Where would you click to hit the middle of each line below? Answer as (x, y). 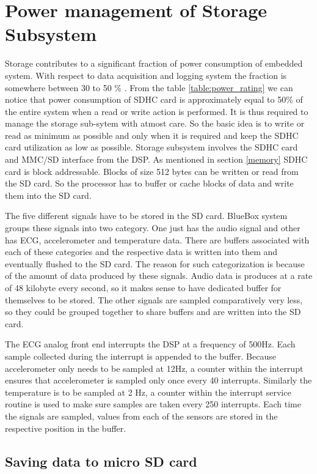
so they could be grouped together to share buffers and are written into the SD (153, 312)
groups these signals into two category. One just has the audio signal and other (153, 228)
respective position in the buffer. (66, 428)
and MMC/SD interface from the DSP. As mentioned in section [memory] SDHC (156, 159)
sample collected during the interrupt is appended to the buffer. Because (140, 356)
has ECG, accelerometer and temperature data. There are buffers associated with (157, 239)
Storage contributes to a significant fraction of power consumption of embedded (154, 63)
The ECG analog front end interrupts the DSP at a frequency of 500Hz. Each (150, 344)
